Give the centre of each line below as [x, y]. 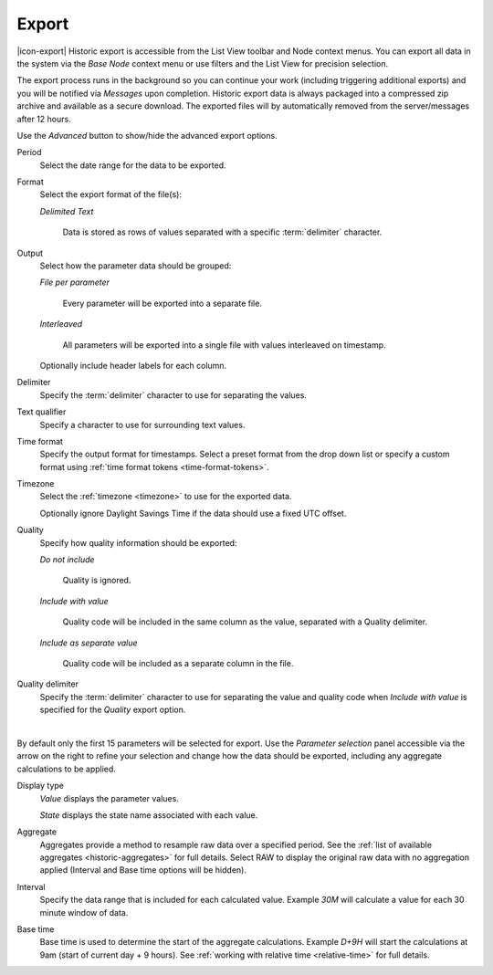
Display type [40, 786]
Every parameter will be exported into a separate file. [162, 303]
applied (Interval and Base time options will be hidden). [143, 870]
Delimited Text [67, 211]
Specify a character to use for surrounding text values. [142, 425]
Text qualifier [42, 412]
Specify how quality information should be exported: [138, 542]
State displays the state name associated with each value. [149, 815]
